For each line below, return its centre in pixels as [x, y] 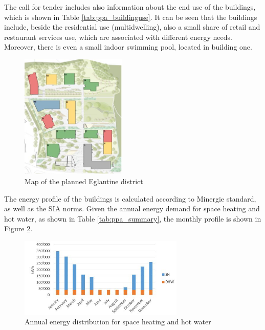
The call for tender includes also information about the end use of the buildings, [130, 7]
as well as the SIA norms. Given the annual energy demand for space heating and [132, 208]
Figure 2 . [18, 228]
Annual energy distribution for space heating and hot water [118, 322]
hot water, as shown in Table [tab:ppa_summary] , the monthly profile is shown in [133, 218]
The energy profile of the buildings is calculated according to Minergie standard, [130, 198]
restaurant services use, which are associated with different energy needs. [118, 37]
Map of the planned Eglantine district [84, 181]
